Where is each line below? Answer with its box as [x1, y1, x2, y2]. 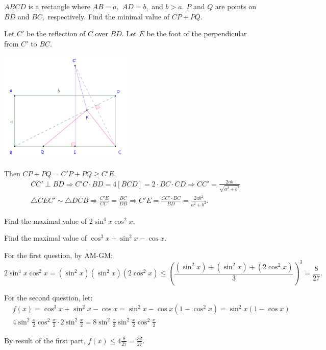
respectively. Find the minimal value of [47, 11, 170, 21]
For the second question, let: [4, 292, 93, 302]
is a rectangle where [28, 1, 90, 11]
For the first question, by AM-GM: [4, 249, 113, 260]
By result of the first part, [4, 335, 86, 345]
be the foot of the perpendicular [146, 28, 247, 39]
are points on [215, 1, 257, 11]
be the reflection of [27, 28, 86, 39]
